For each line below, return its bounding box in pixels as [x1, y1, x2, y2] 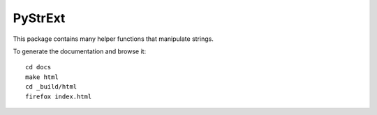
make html [25, 73, 59, 81]
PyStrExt [13, 10, 66, 26]
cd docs [25, 63, 52, 71]
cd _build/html [25, 83, 77, 91]
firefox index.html [25, 92, 92, 100]
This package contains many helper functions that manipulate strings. [13, 35, 214, 43]
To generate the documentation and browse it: [13, 47, 147, 55]
